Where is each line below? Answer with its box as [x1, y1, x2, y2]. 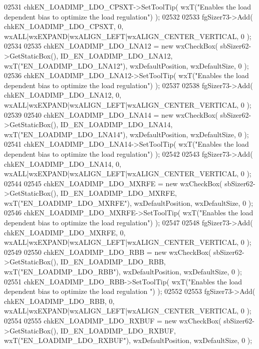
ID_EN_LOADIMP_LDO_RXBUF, [60, 325, 176, 335]
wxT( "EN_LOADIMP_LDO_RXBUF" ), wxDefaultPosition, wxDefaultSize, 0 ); [4, 335, 252, 345]
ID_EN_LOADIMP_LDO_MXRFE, [60, 188, 177, 198]
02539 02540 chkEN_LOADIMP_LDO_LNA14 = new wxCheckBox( [4, 109, 218, 120]
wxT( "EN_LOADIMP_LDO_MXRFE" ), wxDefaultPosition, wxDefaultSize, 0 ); [4, 197, 253, 208]
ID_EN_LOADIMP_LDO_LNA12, [60, 50, 173, 61]
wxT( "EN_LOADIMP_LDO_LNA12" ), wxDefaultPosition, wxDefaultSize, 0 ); [4, 60, 249, 71]
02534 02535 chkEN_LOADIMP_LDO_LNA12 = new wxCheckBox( [4, 41, 218, 51]
